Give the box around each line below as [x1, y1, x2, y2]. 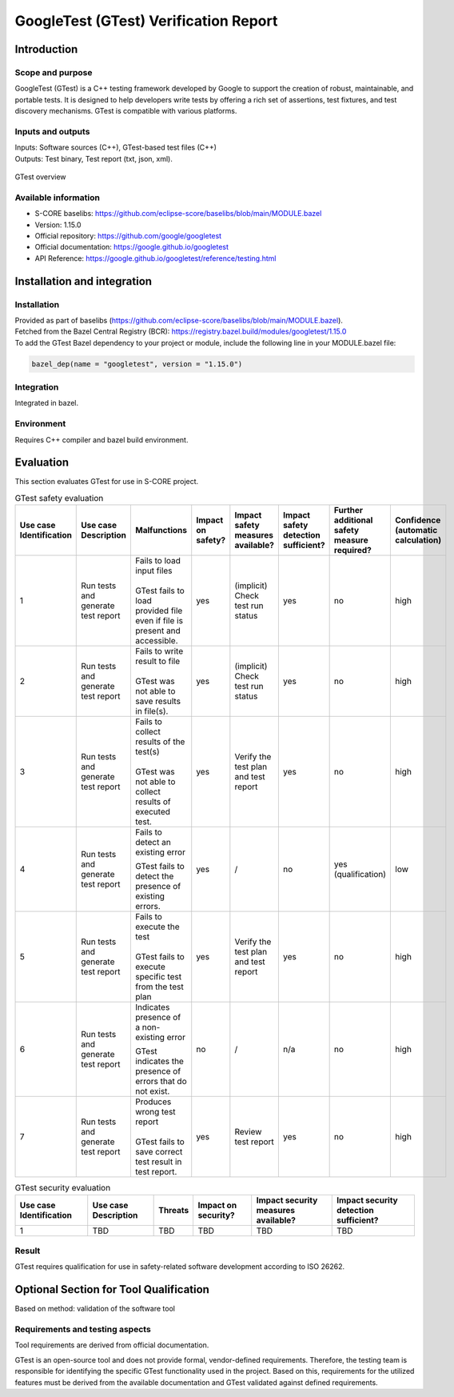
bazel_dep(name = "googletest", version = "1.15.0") [31, 359, 243, 368]
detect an [135, 837, 171, 848]
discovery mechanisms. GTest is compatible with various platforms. [14, 106, 237, 116]
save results [135, 696, 181, 707]
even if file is [135, 615, 184, 626]
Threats [158, 1204, 189, 1215]
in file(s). [135, 706, 169, 717]
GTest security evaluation [14, 1183, 111, 1194]
